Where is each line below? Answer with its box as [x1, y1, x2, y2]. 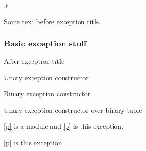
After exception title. [4, 56, 66, 66]
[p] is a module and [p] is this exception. [4, 121, 124, 131]
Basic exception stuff [4, 37, 87, 49]
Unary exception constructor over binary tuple [4, 105, 142, 115]
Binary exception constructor [4, 89, 91, 99]
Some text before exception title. [4, 16, 101, 27]
